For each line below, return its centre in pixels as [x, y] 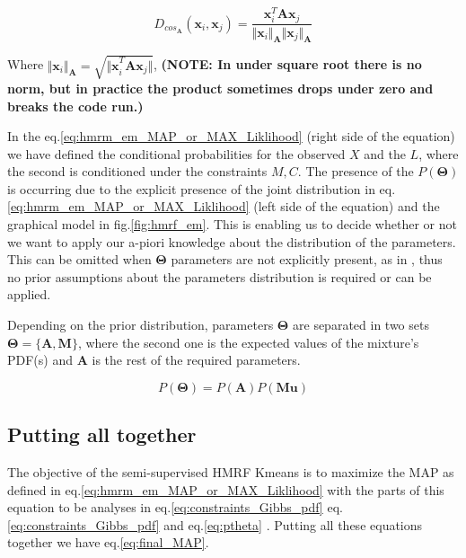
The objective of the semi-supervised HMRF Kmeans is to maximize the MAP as [231, 472]
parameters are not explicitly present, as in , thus [307, 259]
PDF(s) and [40, 360]
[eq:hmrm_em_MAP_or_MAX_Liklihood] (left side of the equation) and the [224, 206]
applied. [29, 294]
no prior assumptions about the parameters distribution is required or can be [220, 276]
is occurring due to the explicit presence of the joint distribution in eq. [202, 188]
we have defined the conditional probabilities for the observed [176, 153]
